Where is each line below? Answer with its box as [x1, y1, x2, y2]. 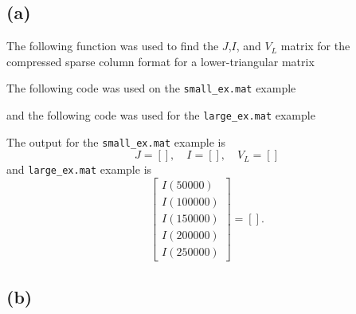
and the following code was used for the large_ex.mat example [6, 107, 315, 124]
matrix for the [280, 37, 350, 54]
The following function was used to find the [6, 37, 219, 54]
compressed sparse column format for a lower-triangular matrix [6, 53, 315, 69]
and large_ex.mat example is [6, 161, 152, 178]
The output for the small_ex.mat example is [6, 133, 226, 150]
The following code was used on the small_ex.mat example [6, 80, 296, 96]
